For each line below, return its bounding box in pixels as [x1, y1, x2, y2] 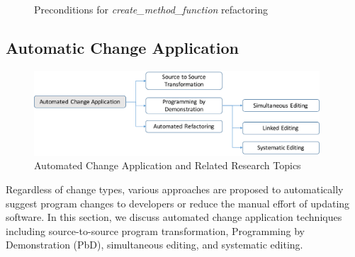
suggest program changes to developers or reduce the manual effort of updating [6, 195, 350, 210]
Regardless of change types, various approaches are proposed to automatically [6, 181, 344, 196]
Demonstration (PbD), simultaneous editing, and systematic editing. [6, 237, 303, 252]
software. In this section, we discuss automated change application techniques [6, 210, 342, 224]
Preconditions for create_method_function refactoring [34, 2, 268, 16]
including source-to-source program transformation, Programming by [6, 223, 305, 238]
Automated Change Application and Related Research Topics [34, 158, 301, 173]
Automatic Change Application [6, 36, 239, 58]
